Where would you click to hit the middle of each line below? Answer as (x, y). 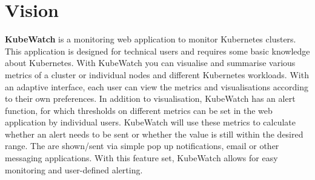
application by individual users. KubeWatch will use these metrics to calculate (150, 122)
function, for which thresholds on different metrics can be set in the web (139, 110)
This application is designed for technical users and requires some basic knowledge (157, 51)
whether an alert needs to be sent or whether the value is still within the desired (154, 134)
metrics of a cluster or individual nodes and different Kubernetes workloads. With (157, 74)
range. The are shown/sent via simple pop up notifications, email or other (142, 146)
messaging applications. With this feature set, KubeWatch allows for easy (141, 158)
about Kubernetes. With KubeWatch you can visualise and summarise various (150, 63)
